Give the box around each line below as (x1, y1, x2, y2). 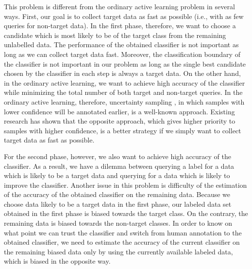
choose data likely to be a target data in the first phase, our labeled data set (4, 198, 232, 209)
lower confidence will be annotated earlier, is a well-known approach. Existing (4, 106, 235, 116)
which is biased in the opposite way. (4, 256, 111, 266)
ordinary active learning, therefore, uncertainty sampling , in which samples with (4, 96, 245, 107)
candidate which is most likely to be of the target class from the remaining (4, 30, 226, 40)
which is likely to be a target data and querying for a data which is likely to (4, 170, 230, 180)
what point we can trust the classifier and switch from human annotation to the (4, 227, 242, 237)
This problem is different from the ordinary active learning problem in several (4, 1, 235, 11)
